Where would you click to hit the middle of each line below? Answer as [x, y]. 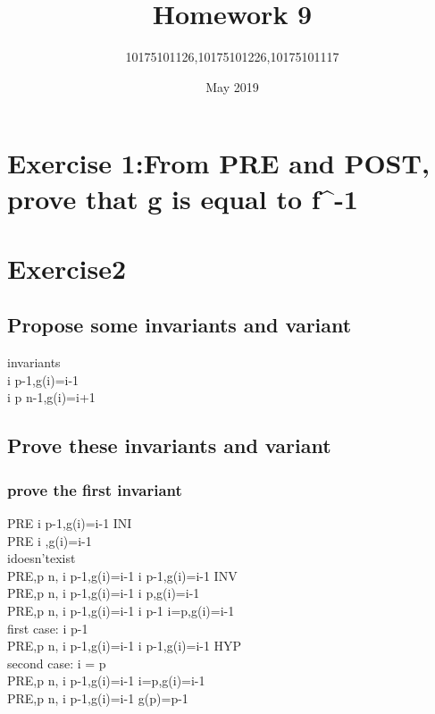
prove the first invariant [95, 489]
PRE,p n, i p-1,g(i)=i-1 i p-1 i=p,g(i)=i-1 [121, 611]
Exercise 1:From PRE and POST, [218, 163]
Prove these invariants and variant [169, 445]
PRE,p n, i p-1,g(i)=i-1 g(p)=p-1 [98, 697]
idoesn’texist [42, 558]
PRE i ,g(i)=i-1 [50, 540]
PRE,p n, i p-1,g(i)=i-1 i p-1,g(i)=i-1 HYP [125, 646]
